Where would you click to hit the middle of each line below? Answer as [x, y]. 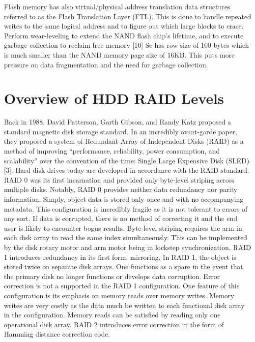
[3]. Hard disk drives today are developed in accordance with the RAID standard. [127, 170]
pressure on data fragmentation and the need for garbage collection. [106, 64]
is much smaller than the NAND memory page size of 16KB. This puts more [119, 54]
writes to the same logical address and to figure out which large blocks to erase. [124, 26]
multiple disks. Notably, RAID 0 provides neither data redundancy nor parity [121, 189]
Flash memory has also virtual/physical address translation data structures [117, 6]
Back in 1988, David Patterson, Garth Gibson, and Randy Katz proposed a [118, 122]
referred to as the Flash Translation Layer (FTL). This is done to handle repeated [128, 16]
